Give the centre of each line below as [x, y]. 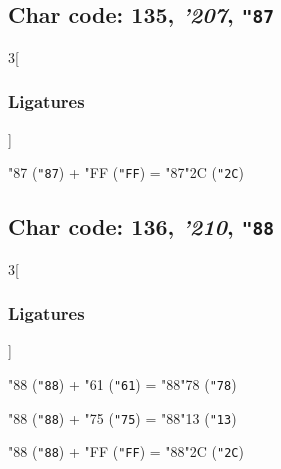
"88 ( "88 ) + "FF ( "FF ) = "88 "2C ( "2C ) [126, 451]
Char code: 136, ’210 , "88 [141, 226]
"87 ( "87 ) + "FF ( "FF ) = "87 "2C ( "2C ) [126, 172]
